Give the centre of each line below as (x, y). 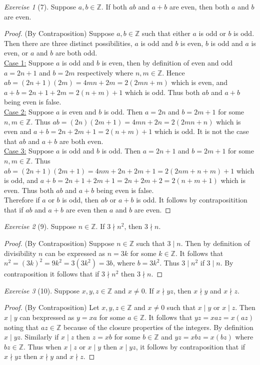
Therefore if (22, 200)
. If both (114, 6)
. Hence (173, 72)
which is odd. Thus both (162, 92)
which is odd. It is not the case (202, 131)
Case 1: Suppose (29, 62)
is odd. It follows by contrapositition (192, 200)
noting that (21, 327)
